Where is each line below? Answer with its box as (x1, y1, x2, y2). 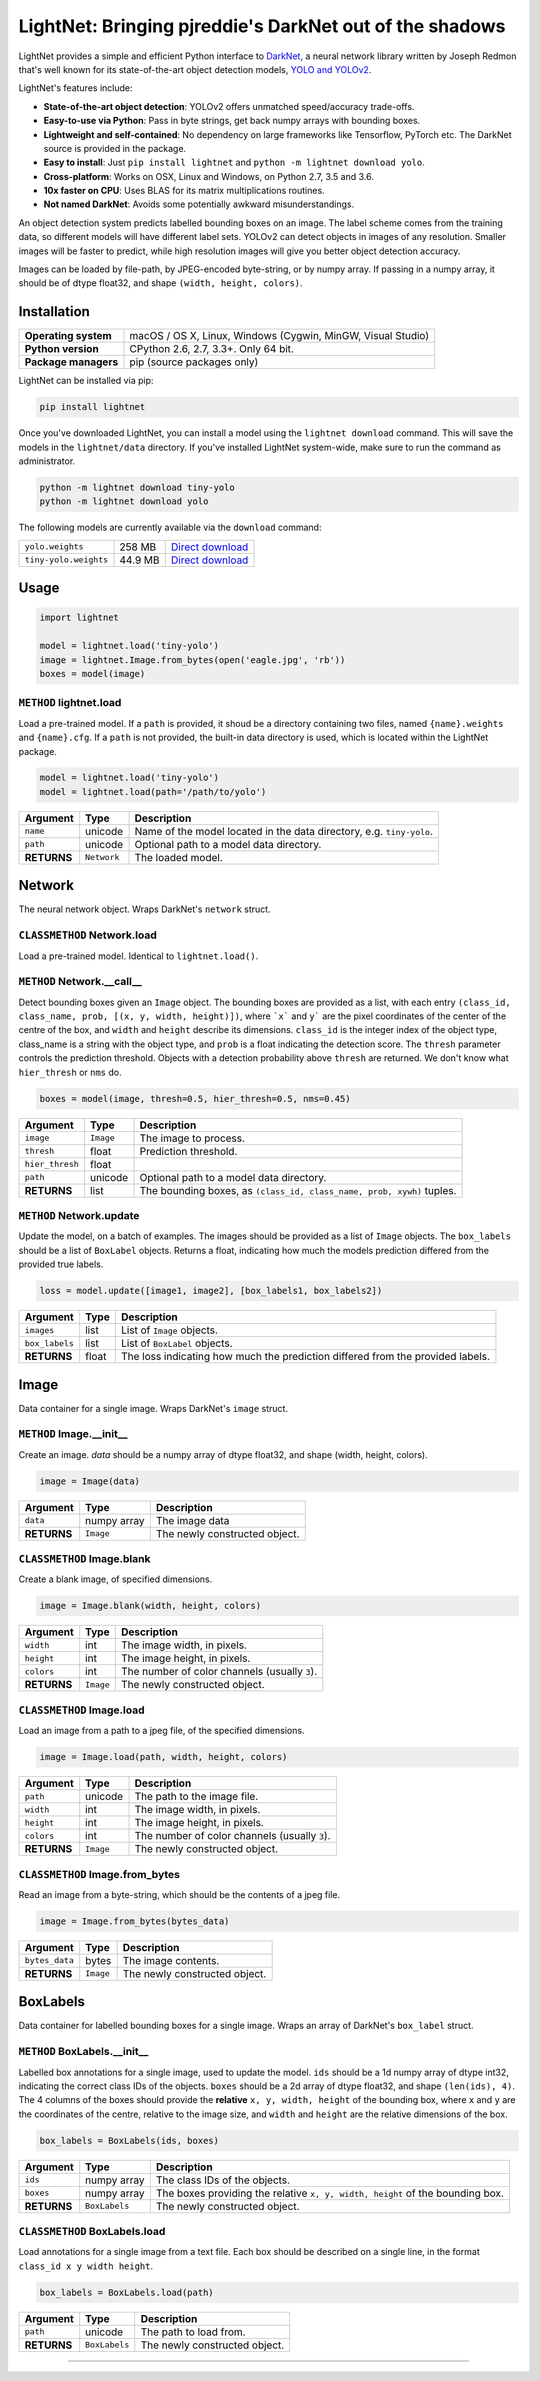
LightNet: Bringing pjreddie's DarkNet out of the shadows (18, 15, 506, 37)
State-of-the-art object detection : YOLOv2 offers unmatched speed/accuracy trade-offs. (43, 100, 415, 112)
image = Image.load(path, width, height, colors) (39, 1751, 288, 1763)
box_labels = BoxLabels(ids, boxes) (39, 2135, 220, 2146)
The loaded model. (134, 850, 224, 864)
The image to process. (139, 1131, 245, 1145)
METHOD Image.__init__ (18, 1427, 129, 1441)
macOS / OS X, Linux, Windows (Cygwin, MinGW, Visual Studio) (129, 329, 430, 343)
